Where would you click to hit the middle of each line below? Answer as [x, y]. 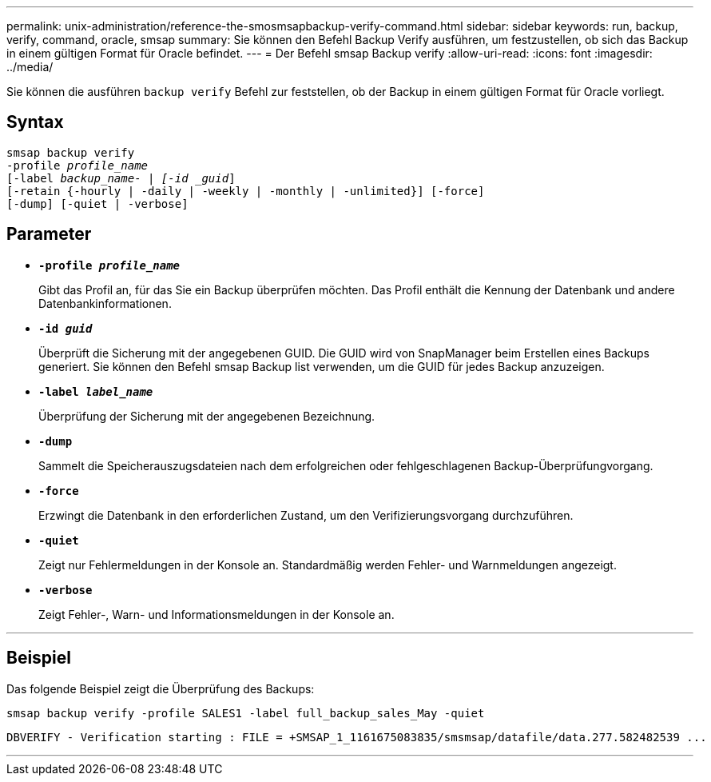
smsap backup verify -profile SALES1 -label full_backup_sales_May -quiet [246, 713]
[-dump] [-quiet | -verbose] [97, 203]
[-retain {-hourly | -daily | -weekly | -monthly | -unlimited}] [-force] [246, 191]
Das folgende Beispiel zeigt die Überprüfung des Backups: [161, 688]
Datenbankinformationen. [105, 303]
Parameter [49, 234]
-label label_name [96, 391]
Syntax [35, 122]
